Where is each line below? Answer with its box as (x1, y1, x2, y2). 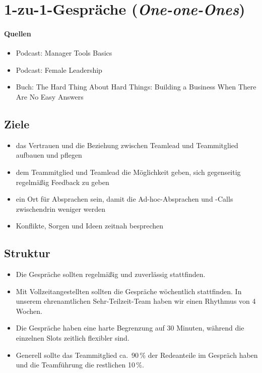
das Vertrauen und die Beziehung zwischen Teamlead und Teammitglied (16, 139, 238, 150)
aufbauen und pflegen (16, 150, 82, 160)
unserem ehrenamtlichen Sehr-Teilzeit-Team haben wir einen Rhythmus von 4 (16, 296, 256, 306)
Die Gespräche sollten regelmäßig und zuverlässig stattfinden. (16, 269, 206, 279)
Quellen (4, 28, 31, 38)
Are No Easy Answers (16, 91, 84, 102)
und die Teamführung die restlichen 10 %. (16, 359, 144, 370)
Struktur (4, 245, 50, 261)
